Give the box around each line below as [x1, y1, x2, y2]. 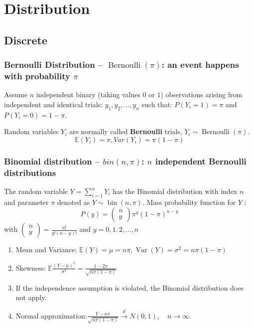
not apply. [15, 292, 47, 303]
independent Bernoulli [155, 155, 247, 167]
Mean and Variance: [15, 244, 77, 255]
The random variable [4, 186, 68, 196]
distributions [4, 166, 56, 178]
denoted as [57, 196, 90, 207]
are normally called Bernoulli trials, [69, 126, 182, 137]
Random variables [4, 126, 59, 137]
